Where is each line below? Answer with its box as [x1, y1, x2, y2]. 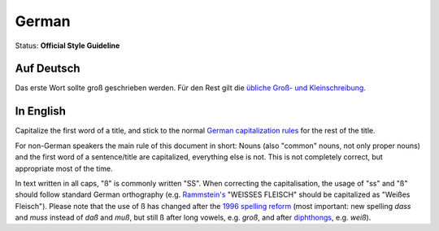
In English [15, 104, 67, 118]
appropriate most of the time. [15, 163, 113, 173]
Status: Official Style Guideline [15, 41, 120, 50]
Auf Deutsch [15, 62, 80, 76]
